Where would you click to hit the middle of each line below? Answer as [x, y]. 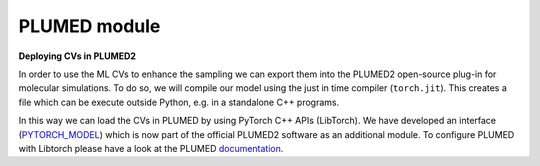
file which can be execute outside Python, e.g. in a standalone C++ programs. [179, 102]
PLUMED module [89, 26]
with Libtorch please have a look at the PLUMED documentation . [151, 148]
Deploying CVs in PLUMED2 [77, 56]
